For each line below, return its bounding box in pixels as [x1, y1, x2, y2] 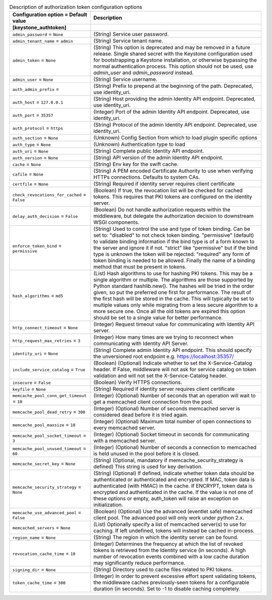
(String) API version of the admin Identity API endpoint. [93, 154, 224, 161]
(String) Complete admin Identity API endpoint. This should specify [93, 346, 252, 354]
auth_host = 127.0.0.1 [12, 98, 63, 106]
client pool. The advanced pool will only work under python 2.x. [93, 514, 244, 521]
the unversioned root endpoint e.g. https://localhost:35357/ [93, 353, 234, 360]
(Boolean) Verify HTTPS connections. [93, 379, 182, 386]
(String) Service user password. [93, 31, 169, 38]
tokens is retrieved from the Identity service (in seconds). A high [93, 547, 246, 554]
